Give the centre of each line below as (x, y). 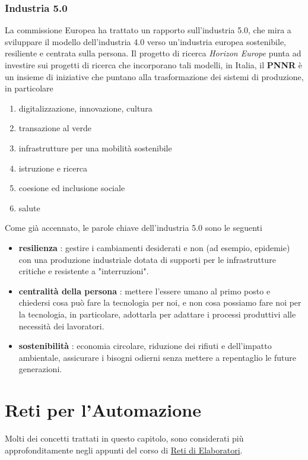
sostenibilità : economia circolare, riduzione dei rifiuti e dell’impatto (145, 346)
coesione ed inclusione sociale (72, 188)
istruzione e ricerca (53, 168)
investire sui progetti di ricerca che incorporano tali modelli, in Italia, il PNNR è (153, 65)
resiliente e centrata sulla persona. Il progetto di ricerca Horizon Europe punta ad (153, 53)
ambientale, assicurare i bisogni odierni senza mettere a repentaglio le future (157, 357)
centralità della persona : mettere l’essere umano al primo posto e (145, 291)
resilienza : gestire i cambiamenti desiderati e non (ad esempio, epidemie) (154, 247)
